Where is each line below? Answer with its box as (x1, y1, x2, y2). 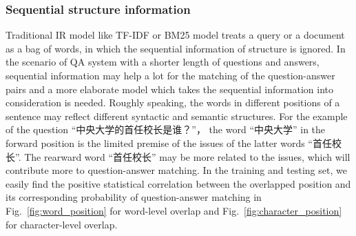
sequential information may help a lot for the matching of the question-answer (6, 68, 335, 82)
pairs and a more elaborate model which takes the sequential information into (6, 81, 333, 96)
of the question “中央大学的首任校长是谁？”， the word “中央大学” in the (6, 122, 326, 137)
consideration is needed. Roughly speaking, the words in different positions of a (6, 95, 340, 110)
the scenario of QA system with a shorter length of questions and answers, (6, 55, 320, 69)
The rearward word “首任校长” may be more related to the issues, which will (24, 149, 350, 164)
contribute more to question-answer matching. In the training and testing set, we (6, 163, 347, 177)
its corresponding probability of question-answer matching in (6, 190, 262, 204)
